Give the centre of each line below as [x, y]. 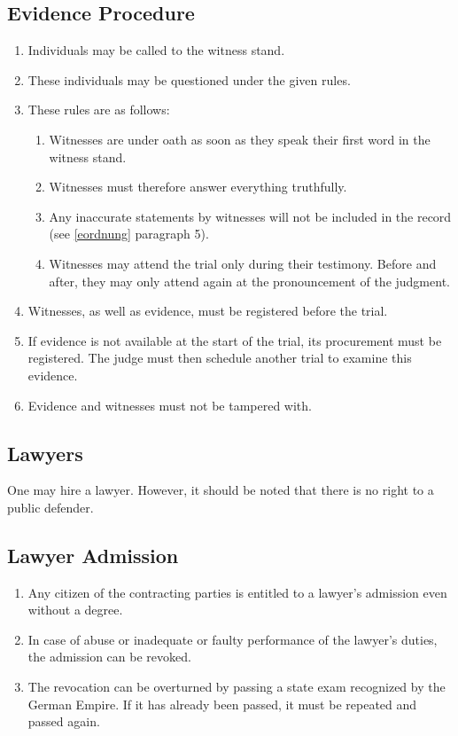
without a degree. [75, 610]
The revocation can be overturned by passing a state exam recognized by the [237, 687]
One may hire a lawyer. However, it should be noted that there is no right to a [221, 490]
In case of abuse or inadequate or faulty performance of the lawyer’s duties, [233, 639]
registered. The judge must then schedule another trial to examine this [220, 358]
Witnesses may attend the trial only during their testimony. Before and [243, 263]
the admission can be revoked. [109, 657]
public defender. [50, 507]
